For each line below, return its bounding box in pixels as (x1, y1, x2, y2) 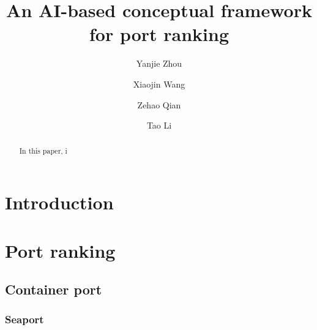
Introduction (5, 190, 114, 215)
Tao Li (146, 119, 172, 132)
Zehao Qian (137, 98, 181, 111)
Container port (5, 280, 102, 299)
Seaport (5, 312, 44, 327)
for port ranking (89, 21, 229, 47)
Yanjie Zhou (136, 57, 182, 70)
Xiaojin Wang (133, 77, 185, 90)
